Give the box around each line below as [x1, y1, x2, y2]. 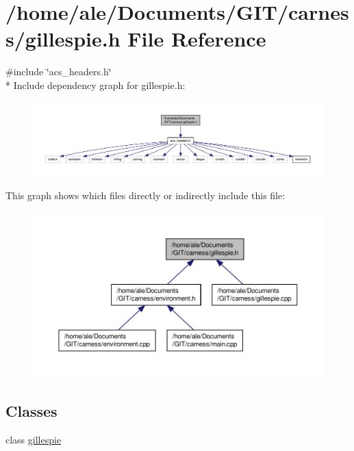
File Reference [127, 25, 266, 53]
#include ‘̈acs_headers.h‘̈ [5, 64, 112, 79]
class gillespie [5, 432, 62, 446]
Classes [5, 400, 58, 421]
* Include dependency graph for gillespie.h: [5, 77, 186, 92]
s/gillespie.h [5, 25, 121, 53]
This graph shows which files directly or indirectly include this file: [5, 188, 286, 202]
